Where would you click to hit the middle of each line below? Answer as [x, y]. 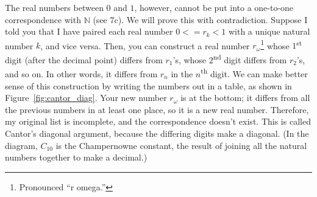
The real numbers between [54, 7]
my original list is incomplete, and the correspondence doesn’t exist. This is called [158, 121]
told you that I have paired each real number [89, 31]
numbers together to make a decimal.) [76, 157]
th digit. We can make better [254, 73]
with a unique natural [269, 31]
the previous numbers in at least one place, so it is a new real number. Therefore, [157, 109]
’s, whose [190, 59]
